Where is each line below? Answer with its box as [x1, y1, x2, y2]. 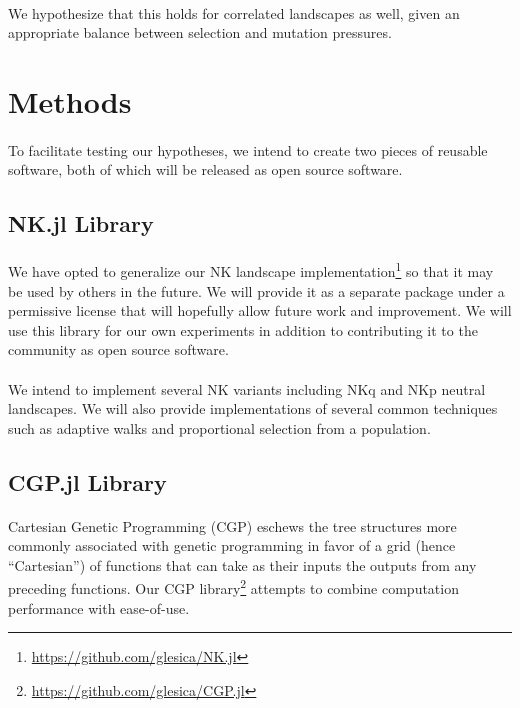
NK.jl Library [8, 208, 154, 239]
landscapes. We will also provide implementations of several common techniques [8, 398, 498, 419]
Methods [8, 80, 132, 121]
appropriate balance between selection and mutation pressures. [8, 22, 392, 43]
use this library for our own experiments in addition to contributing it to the [8, 319, 478, 340]
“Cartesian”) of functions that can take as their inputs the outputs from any [8, 554, 477, 575]
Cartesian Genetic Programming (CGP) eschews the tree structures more [8, 515, 457, 536]
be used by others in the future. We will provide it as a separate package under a [8, 280, 505, 301]
